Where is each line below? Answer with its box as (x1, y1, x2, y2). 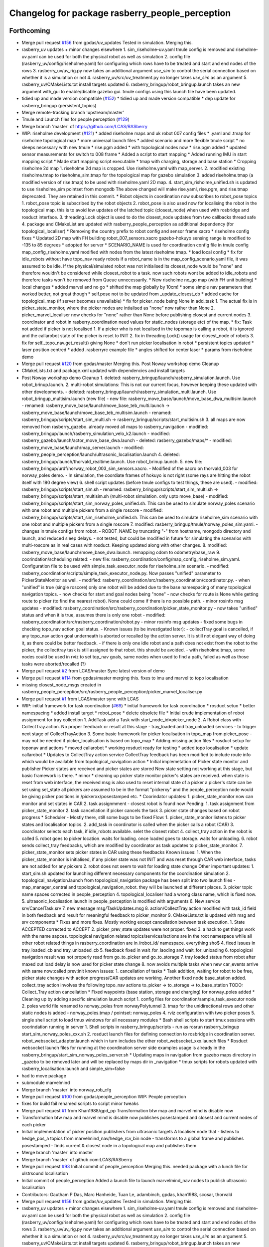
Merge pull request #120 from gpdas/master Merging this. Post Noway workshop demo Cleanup (21, 361, 219, 367)
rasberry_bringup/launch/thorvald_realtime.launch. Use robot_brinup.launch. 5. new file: (21, 458, 203, 464)
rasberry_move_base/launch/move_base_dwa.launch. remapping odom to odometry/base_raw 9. (21, 549, 221, 555)
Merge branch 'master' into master (21, 1150, 93, 1156)
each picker (21, 1121, 46, 1127)
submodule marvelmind (21, 1080, 70, 1086)
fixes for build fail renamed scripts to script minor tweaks (21, 1100, 139, 1107)
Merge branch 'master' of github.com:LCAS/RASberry (21, 1156, 133, 1162)
